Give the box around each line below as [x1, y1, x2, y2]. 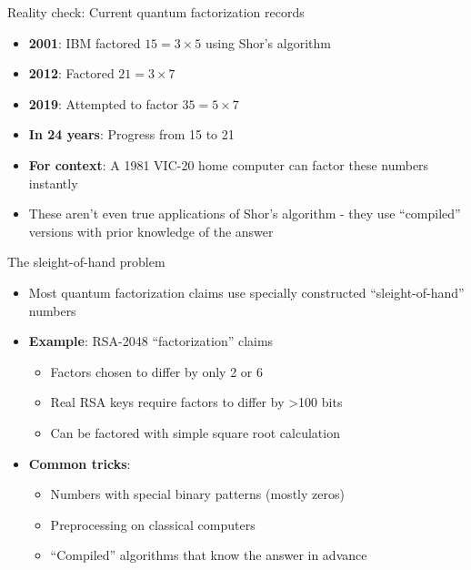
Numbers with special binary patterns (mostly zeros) [50, 484, 345, 504]
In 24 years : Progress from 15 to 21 [28, 125, 235, 144]
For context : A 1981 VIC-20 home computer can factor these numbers [28, 155, 429, 174]
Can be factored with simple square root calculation [50, 422, 340, 442]
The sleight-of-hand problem [7, 252, 165, 271]
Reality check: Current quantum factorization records [7, 3, 305, 21]
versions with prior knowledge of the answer [28, 221, 274, 240]
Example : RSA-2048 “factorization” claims [28, 331, 274, 351]
